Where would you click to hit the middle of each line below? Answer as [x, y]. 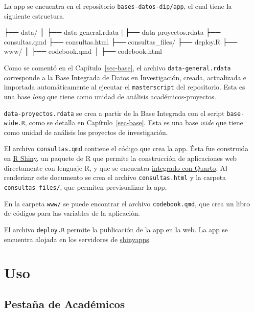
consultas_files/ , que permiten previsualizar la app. [85, 187]
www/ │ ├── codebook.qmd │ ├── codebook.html [83, 51]
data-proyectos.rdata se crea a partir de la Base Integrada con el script [114, 113]
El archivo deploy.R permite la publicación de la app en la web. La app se [116, 229]
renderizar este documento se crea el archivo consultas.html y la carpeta [115, 177]
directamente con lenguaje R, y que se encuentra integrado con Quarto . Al [116, 167]
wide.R [14, 123]
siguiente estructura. [35, 15]
